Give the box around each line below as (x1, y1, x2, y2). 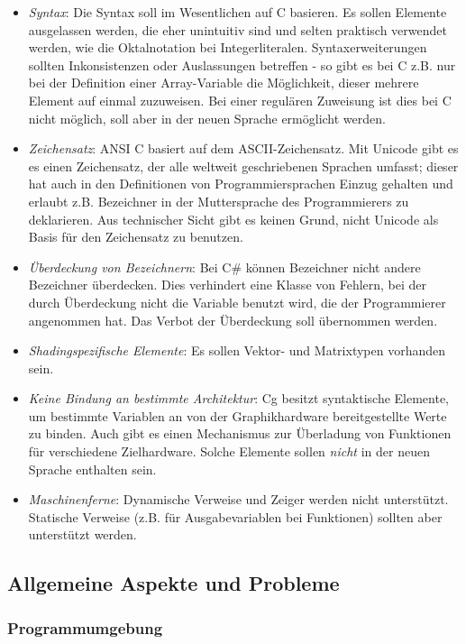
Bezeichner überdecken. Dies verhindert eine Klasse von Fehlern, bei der (28, 275, 427, 294)
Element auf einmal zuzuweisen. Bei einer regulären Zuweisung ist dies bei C (28, 90, 452, 109)
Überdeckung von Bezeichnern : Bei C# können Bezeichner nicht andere (28, 257, 421, 276)
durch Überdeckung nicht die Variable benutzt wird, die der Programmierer (28, 292, 446, 311)
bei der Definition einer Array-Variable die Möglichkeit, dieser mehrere (28, 73, 419, 92)
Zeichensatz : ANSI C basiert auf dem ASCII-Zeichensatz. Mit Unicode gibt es (28, 139, 459, 158)
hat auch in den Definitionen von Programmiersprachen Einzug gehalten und (28, 174, 453, 193)
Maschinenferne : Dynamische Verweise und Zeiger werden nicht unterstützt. (28, 490, 449, 509)
